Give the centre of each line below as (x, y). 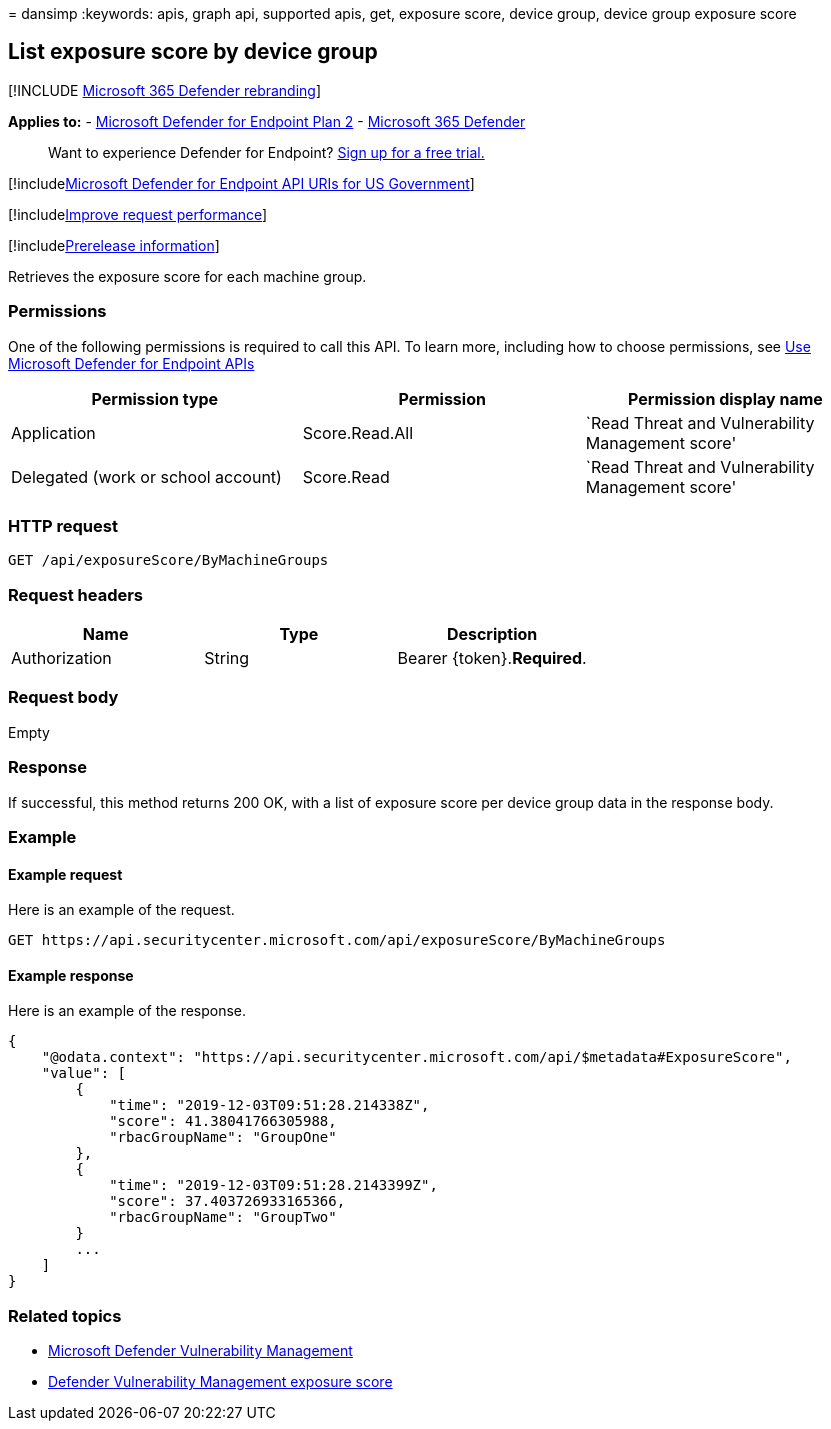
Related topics (65, 1315)
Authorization (61, 658)
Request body (63, 697)
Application (53, 432)
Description (492, 634)
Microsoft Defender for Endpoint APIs (131, 363)
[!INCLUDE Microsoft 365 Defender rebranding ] (165, 90)
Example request (65, 874)
